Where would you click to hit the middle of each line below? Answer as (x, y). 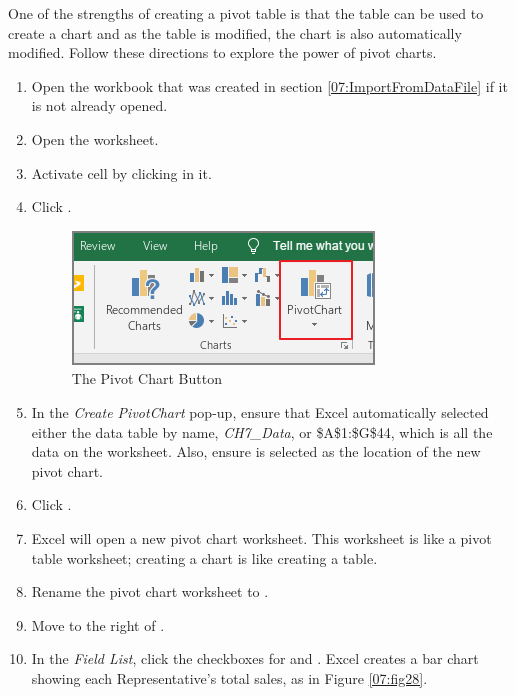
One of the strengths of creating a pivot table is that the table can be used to (246, 13)
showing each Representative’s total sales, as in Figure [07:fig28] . (229, 677)
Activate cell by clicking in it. (121, 172)
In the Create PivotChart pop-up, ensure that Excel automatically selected (260, 411)
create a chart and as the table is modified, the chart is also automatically (235, 32)
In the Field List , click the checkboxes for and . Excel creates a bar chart (255, 658)
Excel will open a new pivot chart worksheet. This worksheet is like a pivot (261, 537)
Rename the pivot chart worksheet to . (150, 591)
